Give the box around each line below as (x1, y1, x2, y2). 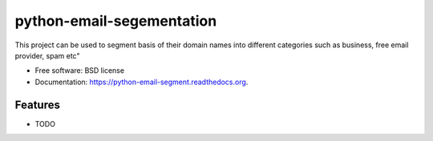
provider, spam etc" (14, 50, 80, 60)
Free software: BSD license (34, 66, 124, 75)
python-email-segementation (14, 12, 217, 30)
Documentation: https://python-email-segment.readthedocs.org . (34, 77, 249, 87)
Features (14, 98, 60, 111)
